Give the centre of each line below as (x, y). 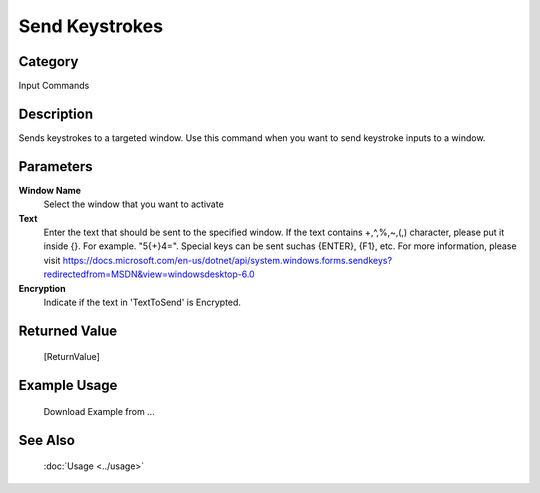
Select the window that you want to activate (133, 204)
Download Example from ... (99, 411)
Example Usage (68, 385)
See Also (46, 440)
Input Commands (54, 86)
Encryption (42, 288)
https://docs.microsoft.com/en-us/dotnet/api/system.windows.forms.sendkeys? (227, 260)
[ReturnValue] (71, 357)
